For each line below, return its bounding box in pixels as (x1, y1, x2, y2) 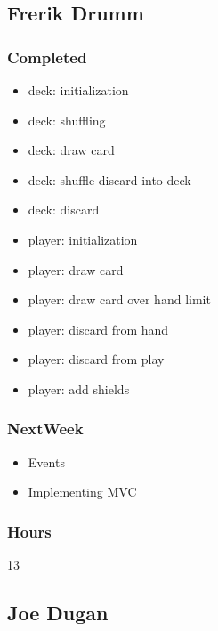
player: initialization (28, 230, 138, 248)
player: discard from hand (28, 320, 169, 338)
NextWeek (7, 417, 84, 440)
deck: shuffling (28, 110, 106, 129)
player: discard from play (28, 350, 165, 368)
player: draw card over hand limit (28, 290, 211, 309)
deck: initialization (28, 81, 129, 99)
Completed (7, 45, 87, 68)
